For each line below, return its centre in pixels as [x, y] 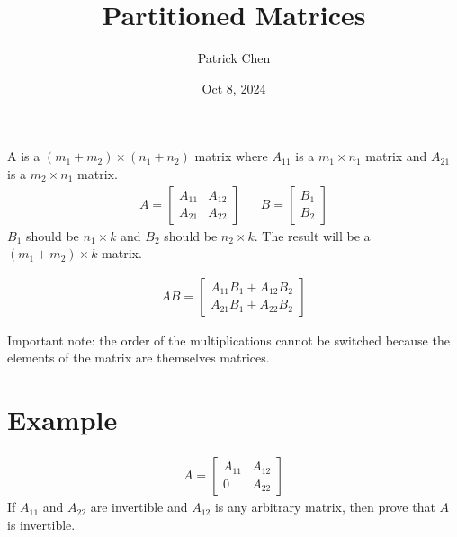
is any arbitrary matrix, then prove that [325, 507]
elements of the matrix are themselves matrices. [139, 358]
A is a [24, 156]
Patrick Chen [234, 58]
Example [63, 420]
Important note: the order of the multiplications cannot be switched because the [228, 340]
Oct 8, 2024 [234, 88]
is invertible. [41, 524]
